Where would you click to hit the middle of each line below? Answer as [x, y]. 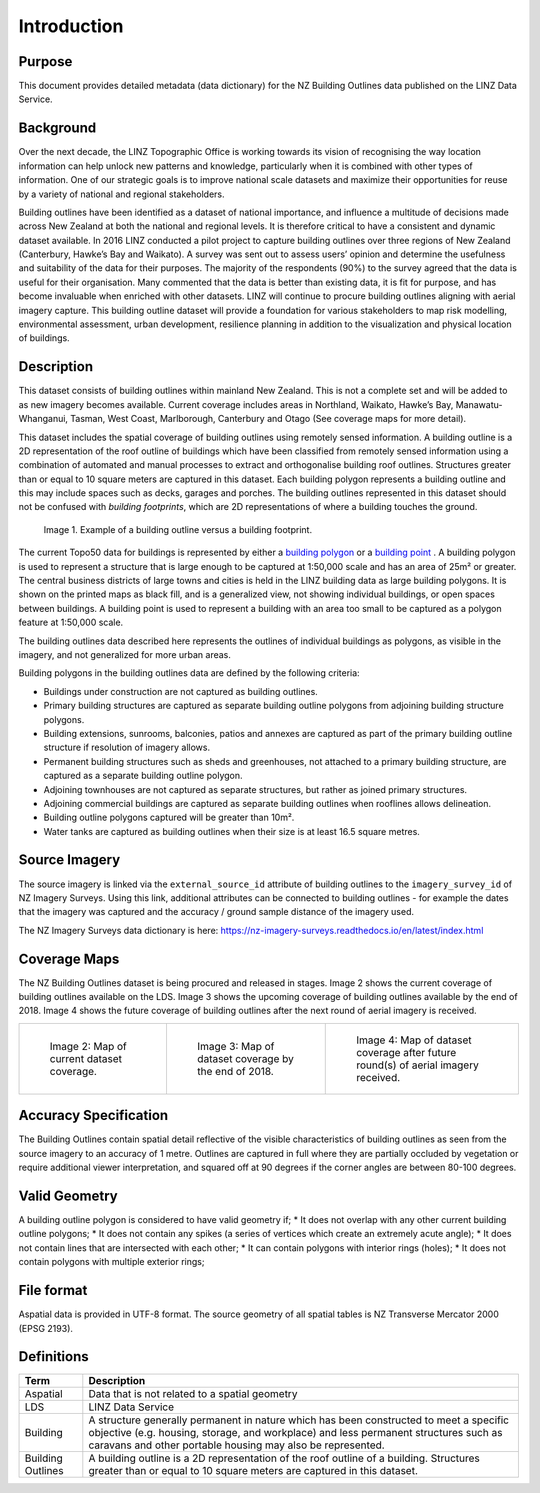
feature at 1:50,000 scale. [71, 622]
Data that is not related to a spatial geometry [193, 1394]
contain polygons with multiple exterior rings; [111, 1262]
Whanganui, [43, 419]
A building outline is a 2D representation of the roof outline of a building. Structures [284, 1458]
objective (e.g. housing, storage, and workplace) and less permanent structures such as [295, 1433]
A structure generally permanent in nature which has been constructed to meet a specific [299, 1420]
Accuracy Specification [93, 1115]
